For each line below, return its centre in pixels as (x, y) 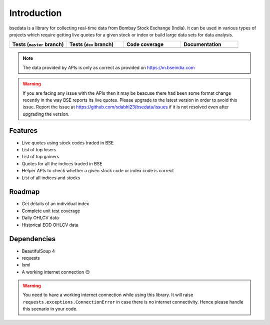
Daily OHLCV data (40, 218)
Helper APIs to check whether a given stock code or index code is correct (98, 171)
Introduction (35, 13)
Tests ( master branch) (38, 44)
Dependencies (32, 239)
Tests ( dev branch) (91, 44)
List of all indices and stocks (51, 178)
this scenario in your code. (50, 309)
